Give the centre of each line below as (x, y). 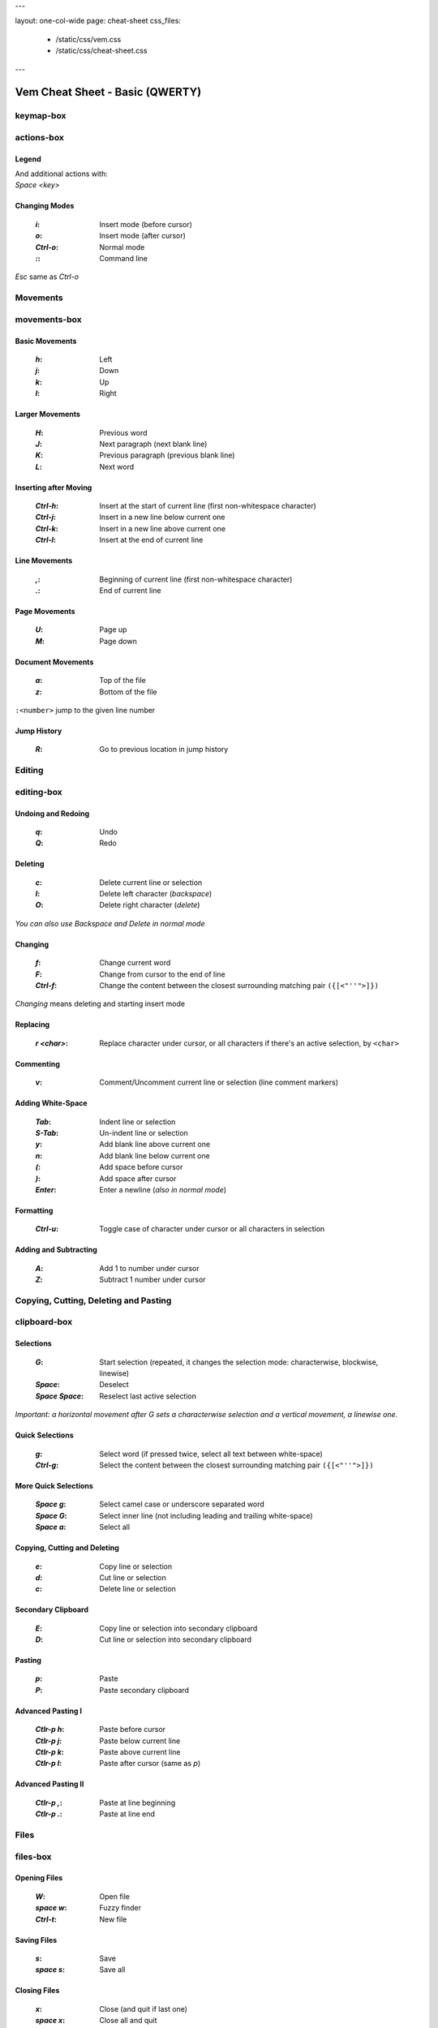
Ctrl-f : (46, 986)
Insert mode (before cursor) (146, 224)
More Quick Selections (54, 1485)
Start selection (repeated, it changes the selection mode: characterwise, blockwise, (239, 1362)
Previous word (123, 432)
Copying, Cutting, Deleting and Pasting (93, 1300)
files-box (33, 1856)
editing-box (39, 792)
